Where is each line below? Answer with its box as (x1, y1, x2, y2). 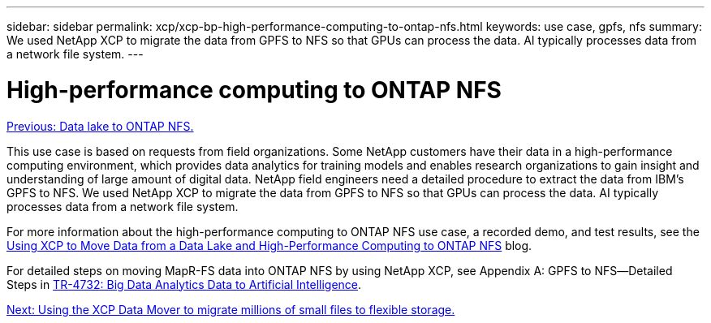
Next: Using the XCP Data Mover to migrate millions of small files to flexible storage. (6, 302, 455, 317)
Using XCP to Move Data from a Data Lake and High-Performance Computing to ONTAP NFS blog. (6, 238, 532, 252)
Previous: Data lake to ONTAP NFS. (6, 118, 194, 133)
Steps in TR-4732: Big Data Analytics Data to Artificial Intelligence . (6, 277, 362, 291)
